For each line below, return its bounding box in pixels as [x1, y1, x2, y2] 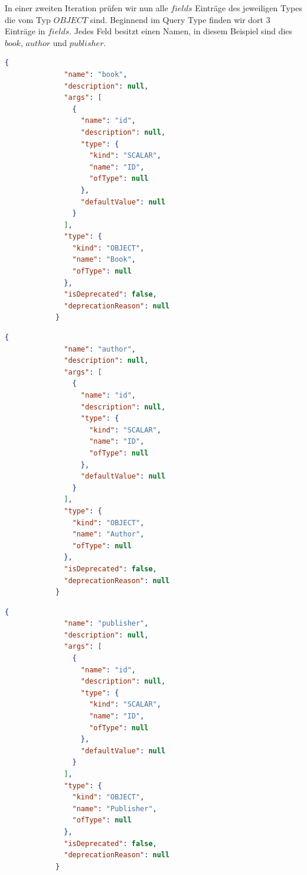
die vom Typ [5, 13, 51, 25]
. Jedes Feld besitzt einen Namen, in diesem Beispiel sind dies [69, 25, 293, 37]
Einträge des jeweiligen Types [195, 2, 302, 14]
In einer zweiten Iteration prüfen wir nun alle [5, 2, 168, 14]
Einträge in [5, 25, 45, 37]
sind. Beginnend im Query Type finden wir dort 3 [90, 13, 270, 25]
